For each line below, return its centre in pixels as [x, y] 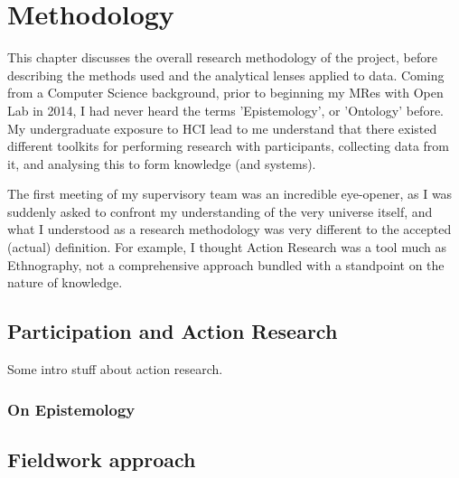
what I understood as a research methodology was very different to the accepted [229, 229]
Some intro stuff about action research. [115, 369]
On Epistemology [71, 409]
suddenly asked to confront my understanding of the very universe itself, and [220, 211]
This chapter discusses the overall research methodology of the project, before [222, 57]
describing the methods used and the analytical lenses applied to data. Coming [226, 75]
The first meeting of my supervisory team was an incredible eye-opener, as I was [230, 194]
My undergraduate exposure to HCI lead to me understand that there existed [222, 128]
